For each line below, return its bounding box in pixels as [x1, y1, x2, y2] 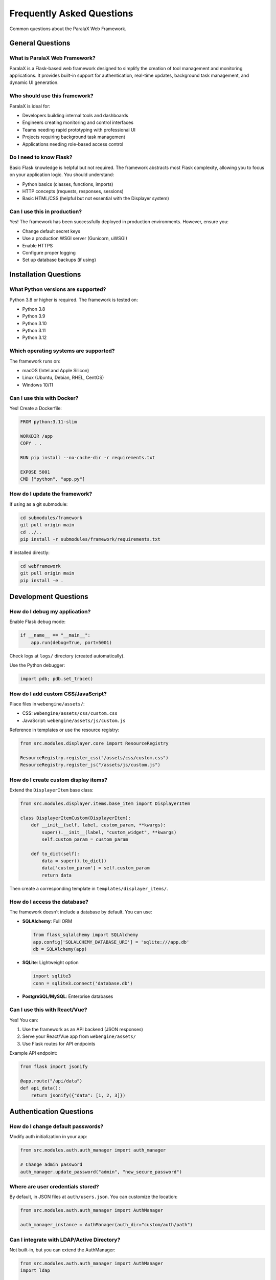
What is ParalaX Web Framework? [9, 54, 96, 61]
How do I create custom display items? [9, 776, 107, 783]
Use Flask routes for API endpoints [22, 1040, 96, 1047]
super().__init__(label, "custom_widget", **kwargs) [41, 829, 177, 835]
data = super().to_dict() [41, 858, 107, 864]
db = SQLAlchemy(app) [33, 946, 87, 952]
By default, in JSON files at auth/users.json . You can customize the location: [9, 1193, 178, 1200]
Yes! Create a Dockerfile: [9, 405, 62, 411]
